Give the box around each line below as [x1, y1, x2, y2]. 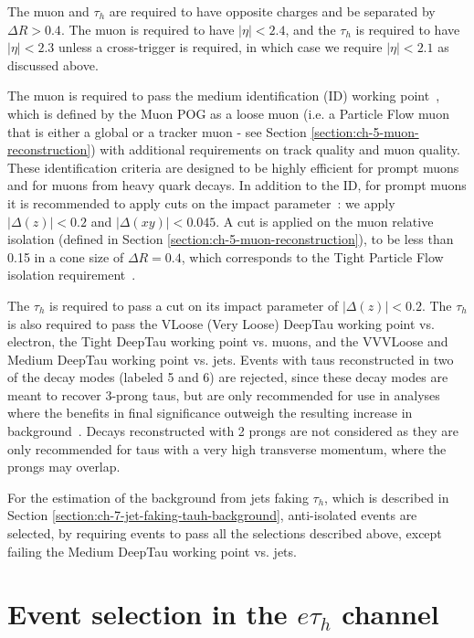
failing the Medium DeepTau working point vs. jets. [7, 541, 297, 560]
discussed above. [7, 55, 99, 74]
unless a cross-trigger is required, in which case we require [58, 37, 383, 57]
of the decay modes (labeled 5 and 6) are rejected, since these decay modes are [7, 367, 448, 387]
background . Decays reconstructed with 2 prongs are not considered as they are [7, 421, 458, 441]
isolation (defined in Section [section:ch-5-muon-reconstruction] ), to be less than [7, 229, 454, 249]
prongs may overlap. [7, 457, 121, 476]
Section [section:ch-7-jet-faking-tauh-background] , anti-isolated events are [7, 505, 417, 525]
